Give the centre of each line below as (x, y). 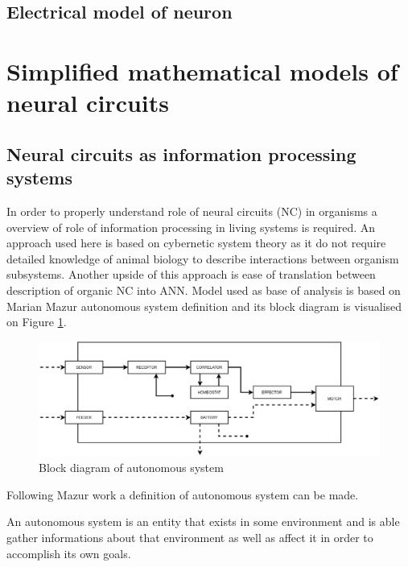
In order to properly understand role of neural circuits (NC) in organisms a (192, 211)
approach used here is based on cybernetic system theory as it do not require (196, 243)
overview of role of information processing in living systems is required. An (191, 227)
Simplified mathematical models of (202, 70)
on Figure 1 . (37, 322)
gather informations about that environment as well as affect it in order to (190, 537)
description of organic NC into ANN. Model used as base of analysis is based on (204, 290)
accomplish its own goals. (69, 553)
